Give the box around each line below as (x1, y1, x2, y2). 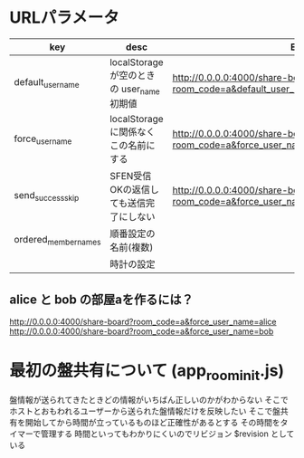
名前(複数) (109, 241, 154, 253)
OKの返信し (109, 184, 160, 196)
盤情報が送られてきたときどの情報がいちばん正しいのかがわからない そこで (9, 395, 290, 406)
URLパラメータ (9, 7, 119, 28)
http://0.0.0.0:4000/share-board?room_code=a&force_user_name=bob (9, 326, 274, 337)
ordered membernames (14, 233, 101, 247)
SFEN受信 (109, 170, 152, 183)
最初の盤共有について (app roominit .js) (9, 360, 285, 384)
